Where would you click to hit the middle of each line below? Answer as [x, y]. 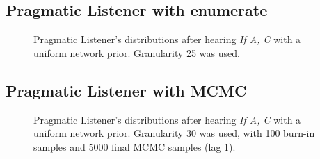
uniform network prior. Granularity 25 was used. [137, 52]
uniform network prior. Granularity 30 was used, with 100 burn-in [174, 133]
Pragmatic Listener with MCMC [126, 90]
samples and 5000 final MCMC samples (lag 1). [135, 146]
